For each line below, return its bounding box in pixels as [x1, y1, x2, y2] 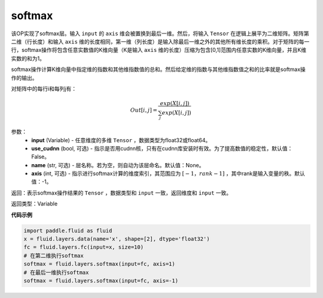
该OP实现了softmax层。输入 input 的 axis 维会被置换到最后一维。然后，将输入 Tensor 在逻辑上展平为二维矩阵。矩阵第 [11, 30, 309, 37]
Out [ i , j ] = [130, 106, 158, 113]
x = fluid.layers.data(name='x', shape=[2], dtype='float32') [23, 236, 210, 242]
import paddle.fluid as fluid [23, 227, 112, 234]
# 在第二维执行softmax [23, 252, 84, 259]
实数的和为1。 [11, 54, 45, 62]
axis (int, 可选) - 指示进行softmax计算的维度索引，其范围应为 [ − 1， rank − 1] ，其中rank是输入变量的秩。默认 [31, 170, 305, 177]
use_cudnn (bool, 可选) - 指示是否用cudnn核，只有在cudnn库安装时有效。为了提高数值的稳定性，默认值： [31, 145, 293, 152]
